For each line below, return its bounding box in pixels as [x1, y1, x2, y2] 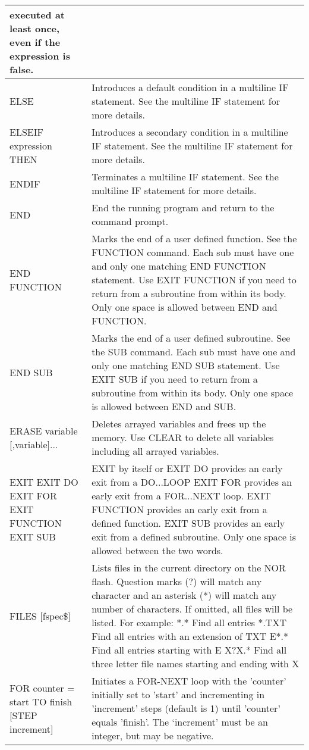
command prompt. [92, 214, 169, 228]
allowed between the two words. [92, 543, 223, 557]
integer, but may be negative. [92, 729, 214, 742]
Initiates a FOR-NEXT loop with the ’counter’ [92, 674, 286, 687]
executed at [10, 8, 65, 21]
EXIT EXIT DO [10, 475, 78, 489]
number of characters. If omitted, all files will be [92, 602, 293, 615]
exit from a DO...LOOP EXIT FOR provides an [92, 475, 292, 489]
